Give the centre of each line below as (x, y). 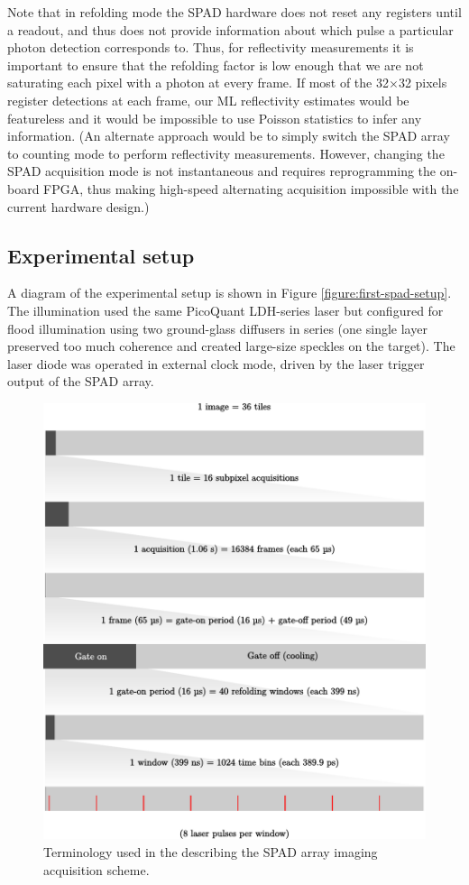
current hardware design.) (78, 206)
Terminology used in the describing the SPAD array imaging (211, 851)
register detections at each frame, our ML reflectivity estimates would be (208, 100)
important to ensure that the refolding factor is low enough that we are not (216, 65)
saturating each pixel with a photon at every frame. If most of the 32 (198, 83)
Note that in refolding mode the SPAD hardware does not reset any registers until (234, 12)
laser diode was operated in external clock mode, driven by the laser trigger (216, 363)
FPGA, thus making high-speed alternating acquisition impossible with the (251, 188)
